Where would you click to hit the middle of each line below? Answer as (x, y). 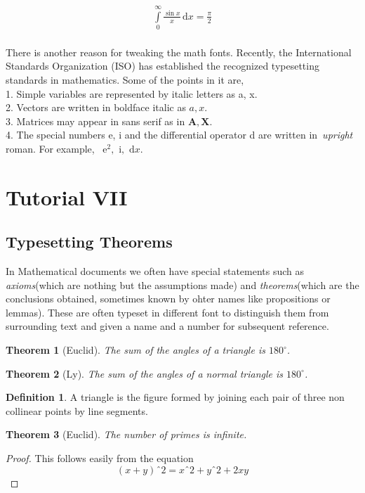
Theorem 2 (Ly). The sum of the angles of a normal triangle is (145, 373)
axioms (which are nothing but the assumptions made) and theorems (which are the (182, 284)
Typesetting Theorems (89, 242)
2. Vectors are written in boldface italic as (96, 107)
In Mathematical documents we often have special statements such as (155, 271)
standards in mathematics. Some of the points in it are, (125, 79)
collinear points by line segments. (77, 410)
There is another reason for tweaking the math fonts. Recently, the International (179, 52)
